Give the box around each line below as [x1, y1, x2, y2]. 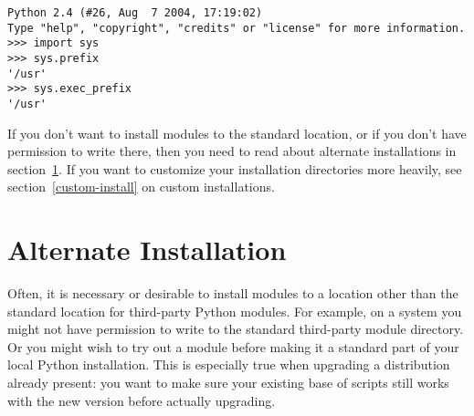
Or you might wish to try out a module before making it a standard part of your [7, 337, 459, 356]
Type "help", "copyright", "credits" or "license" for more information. [7, 21, 466, 35]
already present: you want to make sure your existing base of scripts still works [7, 373, 449, 392]
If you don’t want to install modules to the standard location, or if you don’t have [7, 123, 467, 142]
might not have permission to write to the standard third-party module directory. [7, 319, 464, 338]
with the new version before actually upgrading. [7, 390, 276, 410]
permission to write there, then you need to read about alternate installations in [7, 141, 457, 161]
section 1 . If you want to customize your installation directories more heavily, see [7, 159, 462, 178]
